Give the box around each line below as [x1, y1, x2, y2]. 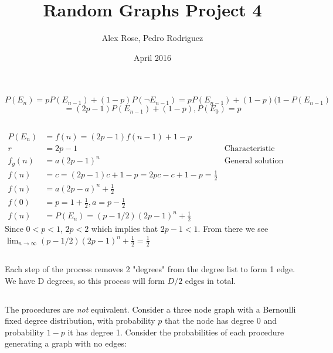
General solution [224, 157, 284, 166]
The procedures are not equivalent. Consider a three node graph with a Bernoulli [5, 303, 296, 315]
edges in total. [185, 274, 236, 286]
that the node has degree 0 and [164, 314, 277, 327]
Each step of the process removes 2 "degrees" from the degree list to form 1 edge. [5, 263, 295, 275]
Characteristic [224, 144, 275, 153]
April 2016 [133, 51, 172, 63]
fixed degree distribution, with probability [5, 314, 155, 327]
